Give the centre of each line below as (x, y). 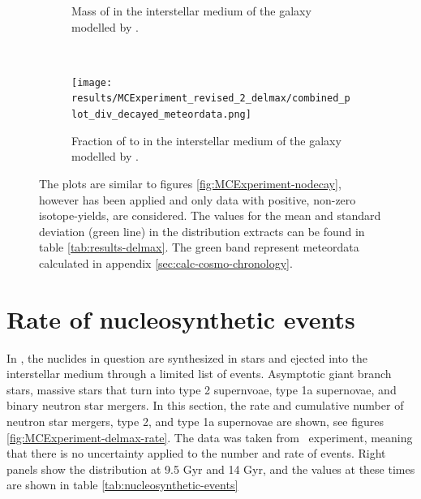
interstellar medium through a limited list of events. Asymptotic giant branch (199, 374)
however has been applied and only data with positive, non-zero (198, 199)
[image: (92, 82)
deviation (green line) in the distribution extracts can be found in (202, 231)
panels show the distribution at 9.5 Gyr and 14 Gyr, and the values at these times (211, 469)
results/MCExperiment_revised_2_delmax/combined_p (211, 99)
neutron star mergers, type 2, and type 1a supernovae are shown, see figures (195, 421)
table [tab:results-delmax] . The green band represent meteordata (199, 247)
